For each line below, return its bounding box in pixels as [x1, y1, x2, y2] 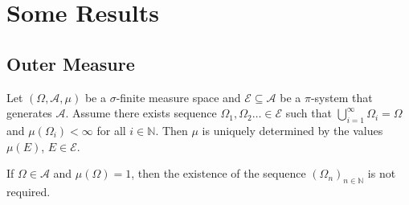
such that [285, 105, 332, 121]
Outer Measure [6, 51, 135, 76]
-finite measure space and [116, 88, 241, 105]
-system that [310, 88, 373, 105]
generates [6, 105, 52, 121]
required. [6, 182, 51, 199]
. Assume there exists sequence [65, 105, 217, 121]
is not [367, 165, 396, 182]
